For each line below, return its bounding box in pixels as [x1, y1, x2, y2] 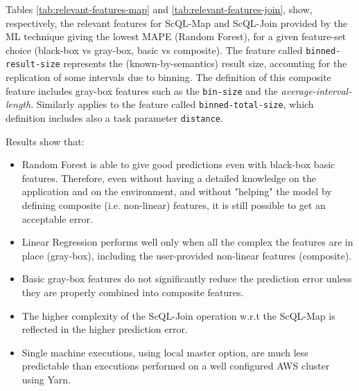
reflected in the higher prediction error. [21, 322, 188, 336]
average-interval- [281, 83, 352, 98]
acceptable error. [21, 211, 93, 226]
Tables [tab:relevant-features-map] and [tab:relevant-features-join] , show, [6, 2, 313, 16]
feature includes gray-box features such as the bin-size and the [6, 83, 278, 98]
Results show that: [6, 134, 85, 148]
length [6, 97, 31, 111]
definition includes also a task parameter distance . [6, 111, 223, 125]
